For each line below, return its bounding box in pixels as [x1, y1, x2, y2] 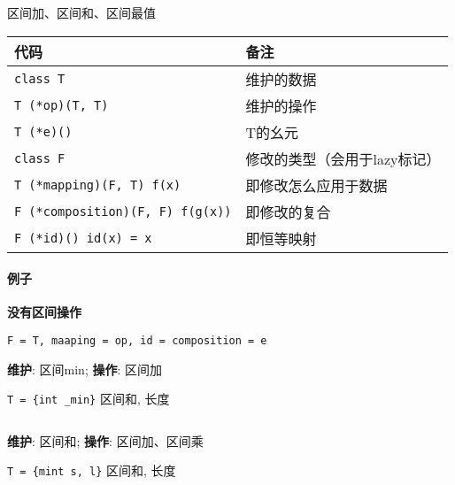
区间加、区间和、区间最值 [7, 4, 156, 21]
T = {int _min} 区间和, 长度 [7, 389, 170, 408]
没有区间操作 [7, 303, 81, 321]
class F [14, 150, 66, 166]
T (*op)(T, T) [14, 97, 109, 112]
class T [14, 71, 66, 86]
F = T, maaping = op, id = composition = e [7, 334, 267, 347]
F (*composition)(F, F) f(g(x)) [14, 204, 232, 219]
